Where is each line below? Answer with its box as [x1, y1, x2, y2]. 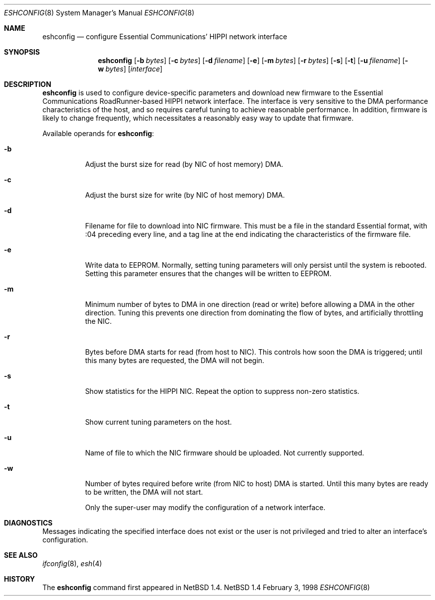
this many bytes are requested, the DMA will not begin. [85, 356, 265, 365]
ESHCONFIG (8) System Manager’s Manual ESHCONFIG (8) [4, 8, 195, 17]
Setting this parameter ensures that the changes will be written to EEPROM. [85, 269, 332, 278]
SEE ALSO [4, 551, 38, 559]
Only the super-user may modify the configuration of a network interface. [85, 503, 326, 512]
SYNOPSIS [4, 48, 40, 56]
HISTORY [4, 575, 35, 583]
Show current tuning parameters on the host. [85, 418, 232, 426]
